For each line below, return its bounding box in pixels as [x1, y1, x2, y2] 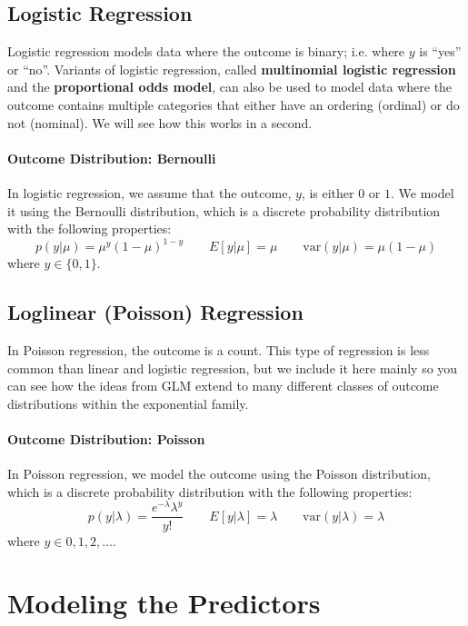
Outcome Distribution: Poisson [7, 430, 205, 449]
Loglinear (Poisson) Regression [7, 298, 304, 326]
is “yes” [419, 42, 462, 61]
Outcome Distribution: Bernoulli [7, 148, 216, 167]
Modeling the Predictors [7, 584, 321, 621]
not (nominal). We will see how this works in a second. [7, 113, 313, 132]
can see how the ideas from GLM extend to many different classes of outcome [7, 376, 439, 395]
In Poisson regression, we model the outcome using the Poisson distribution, [7, 464, 431, 483]
